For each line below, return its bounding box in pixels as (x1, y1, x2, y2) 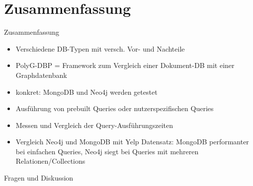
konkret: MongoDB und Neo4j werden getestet (15, 86, 158, 97)
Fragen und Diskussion (4, 173, 74, 183)
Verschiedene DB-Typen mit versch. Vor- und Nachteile (15, 43, 185, 54)
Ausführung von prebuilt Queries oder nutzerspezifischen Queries (15, 103, 214, 114)
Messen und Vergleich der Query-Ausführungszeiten (15, 120, 173, 130)
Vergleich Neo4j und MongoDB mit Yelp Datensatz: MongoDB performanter (15, 136, 249, 147)
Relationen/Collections (15, 156, 85, 166)
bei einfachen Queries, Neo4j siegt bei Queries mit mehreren (15, 146, 199, 156)
